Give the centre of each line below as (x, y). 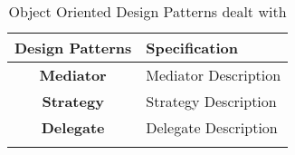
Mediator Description (214, 75)
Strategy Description (211, 101)
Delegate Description (212, 127)
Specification (192, 48)
